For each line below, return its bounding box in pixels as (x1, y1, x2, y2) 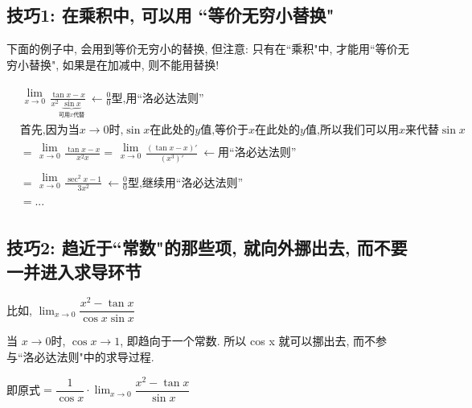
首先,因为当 (19, 125, 80, 137)
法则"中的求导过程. (56, 348, 154, 365)
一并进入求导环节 (6, 258, 142, 283)
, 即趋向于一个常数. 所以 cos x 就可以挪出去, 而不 (120, 332, 376, 349)
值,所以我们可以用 (305, 125, 399, 137)
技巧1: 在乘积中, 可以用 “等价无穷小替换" (6, 2, 335, 27)
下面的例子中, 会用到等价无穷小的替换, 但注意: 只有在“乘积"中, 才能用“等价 (6, 40, 398, 57)
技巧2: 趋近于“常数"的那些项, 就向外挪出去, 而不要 (6, 235, 408, 260)
